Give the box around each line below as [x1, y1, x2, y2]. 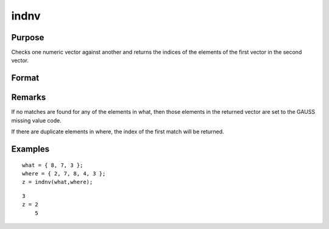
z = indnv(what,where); [22, 178, 93, 186]
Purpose [11, 32, 44, 43]
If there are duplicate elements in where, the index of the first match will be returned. [11, 128, 225, 135]
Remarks [11, 92, 46, 103]
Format [11, 73, 40, 83]
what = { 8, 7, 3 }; [22, 161, 83, 169]
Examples [11, 144, 50, 154]
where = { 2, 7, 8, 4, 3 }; [22, 170, 106, 177]
